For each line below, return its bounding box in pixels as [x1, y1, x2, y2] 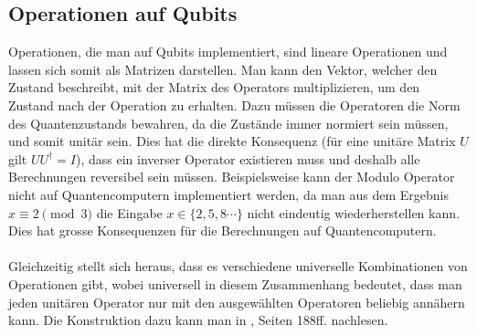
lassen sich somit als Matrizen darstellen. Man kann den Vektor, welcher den [8, 59, 438, 79]
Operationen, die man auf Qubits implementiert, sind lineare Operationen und [8, 42, 448, 61]
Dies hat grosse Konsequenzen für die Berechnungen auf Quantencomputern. [8, 221, 437, 240]
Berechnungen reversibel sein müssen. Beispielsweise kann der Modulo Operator [8, 167, 455, 186]
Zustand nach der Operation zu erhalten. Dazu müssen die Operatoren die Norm [8, 95, 461, 114]
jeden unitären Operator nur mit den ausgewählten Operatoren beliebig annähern [8, 292, 465, 311]
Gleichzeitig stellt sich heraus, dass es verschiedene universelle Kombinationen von [8, 256, 468, 276]
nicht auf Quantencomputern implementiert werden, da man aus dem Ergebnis [8, 184, 449, 204]
